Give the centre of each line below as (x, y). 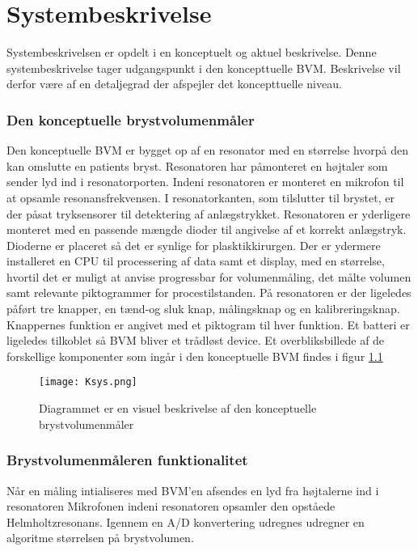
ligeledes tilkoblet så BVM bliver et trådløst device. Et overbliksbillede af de (196, 340)
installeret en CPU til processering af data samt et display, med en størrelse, (196, 261)
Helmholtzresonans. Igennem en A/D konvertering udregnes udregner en (186, 521)
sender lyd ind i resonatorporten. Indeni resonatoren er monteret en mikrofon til (205, 182)
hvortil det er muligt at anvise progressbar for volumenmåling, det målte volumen (209, 276)
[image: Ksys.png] (88, 382)
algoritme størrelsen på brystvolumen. (100, 538)
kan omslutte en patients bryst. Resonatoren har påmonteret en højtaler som (197, 165)
